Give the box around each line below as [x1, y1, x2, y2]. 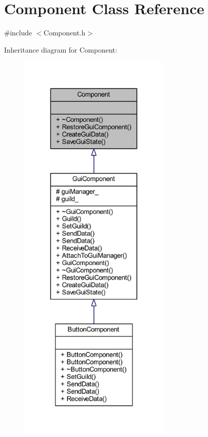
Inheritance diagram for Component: [4, 44, 118, 55]
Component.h [43, 27, 86, 38]
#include [4, 27, 32, 38]
